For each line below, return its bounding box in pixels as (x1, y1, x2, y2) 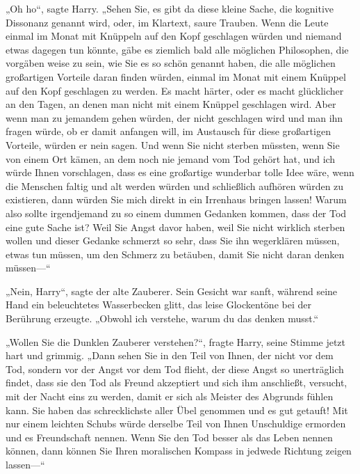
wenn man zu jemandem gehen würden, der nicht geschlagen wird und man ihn (6, 110, 343, 125)
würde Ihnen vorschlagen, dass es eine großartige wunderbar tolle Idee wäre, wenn (6, 165, 354, 180)
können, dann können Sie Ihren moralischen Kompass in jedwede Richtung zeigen (6, 443, 352, 458)
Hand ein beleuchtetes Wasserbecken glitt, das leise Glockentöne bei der (6, 297, 311, 312)
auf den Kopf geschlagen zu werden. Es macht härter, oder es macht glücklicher (6, 83, 344, 97)
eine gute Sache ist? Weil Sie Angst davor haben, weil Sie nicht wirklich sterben (6, 219, 345, 234)
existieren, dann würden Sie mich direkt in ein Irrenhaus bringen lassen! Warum (6, 192, 347, 207)
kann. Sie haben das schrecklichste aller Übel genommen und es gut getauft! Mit (6, 402, 348, 417)
